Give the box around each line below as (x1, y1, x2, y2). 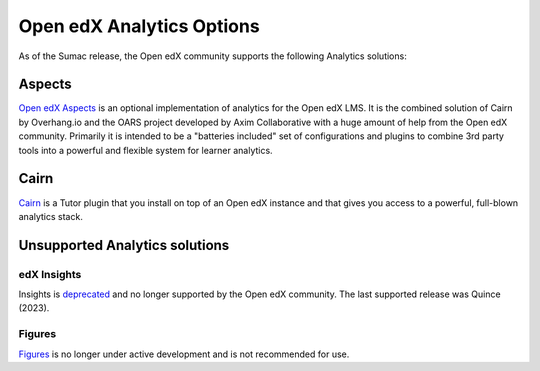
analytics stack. (18, 210, 84, 222)
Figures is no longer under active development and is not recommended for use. (18, 348, 350, 360)
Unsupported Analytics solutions (18, 236, 230, 254)
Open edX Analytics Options (18, 15, 260, 37)
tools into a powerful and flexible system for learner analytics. (18, 144, 274, 156)
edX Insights (18, 267, 82, 281)
